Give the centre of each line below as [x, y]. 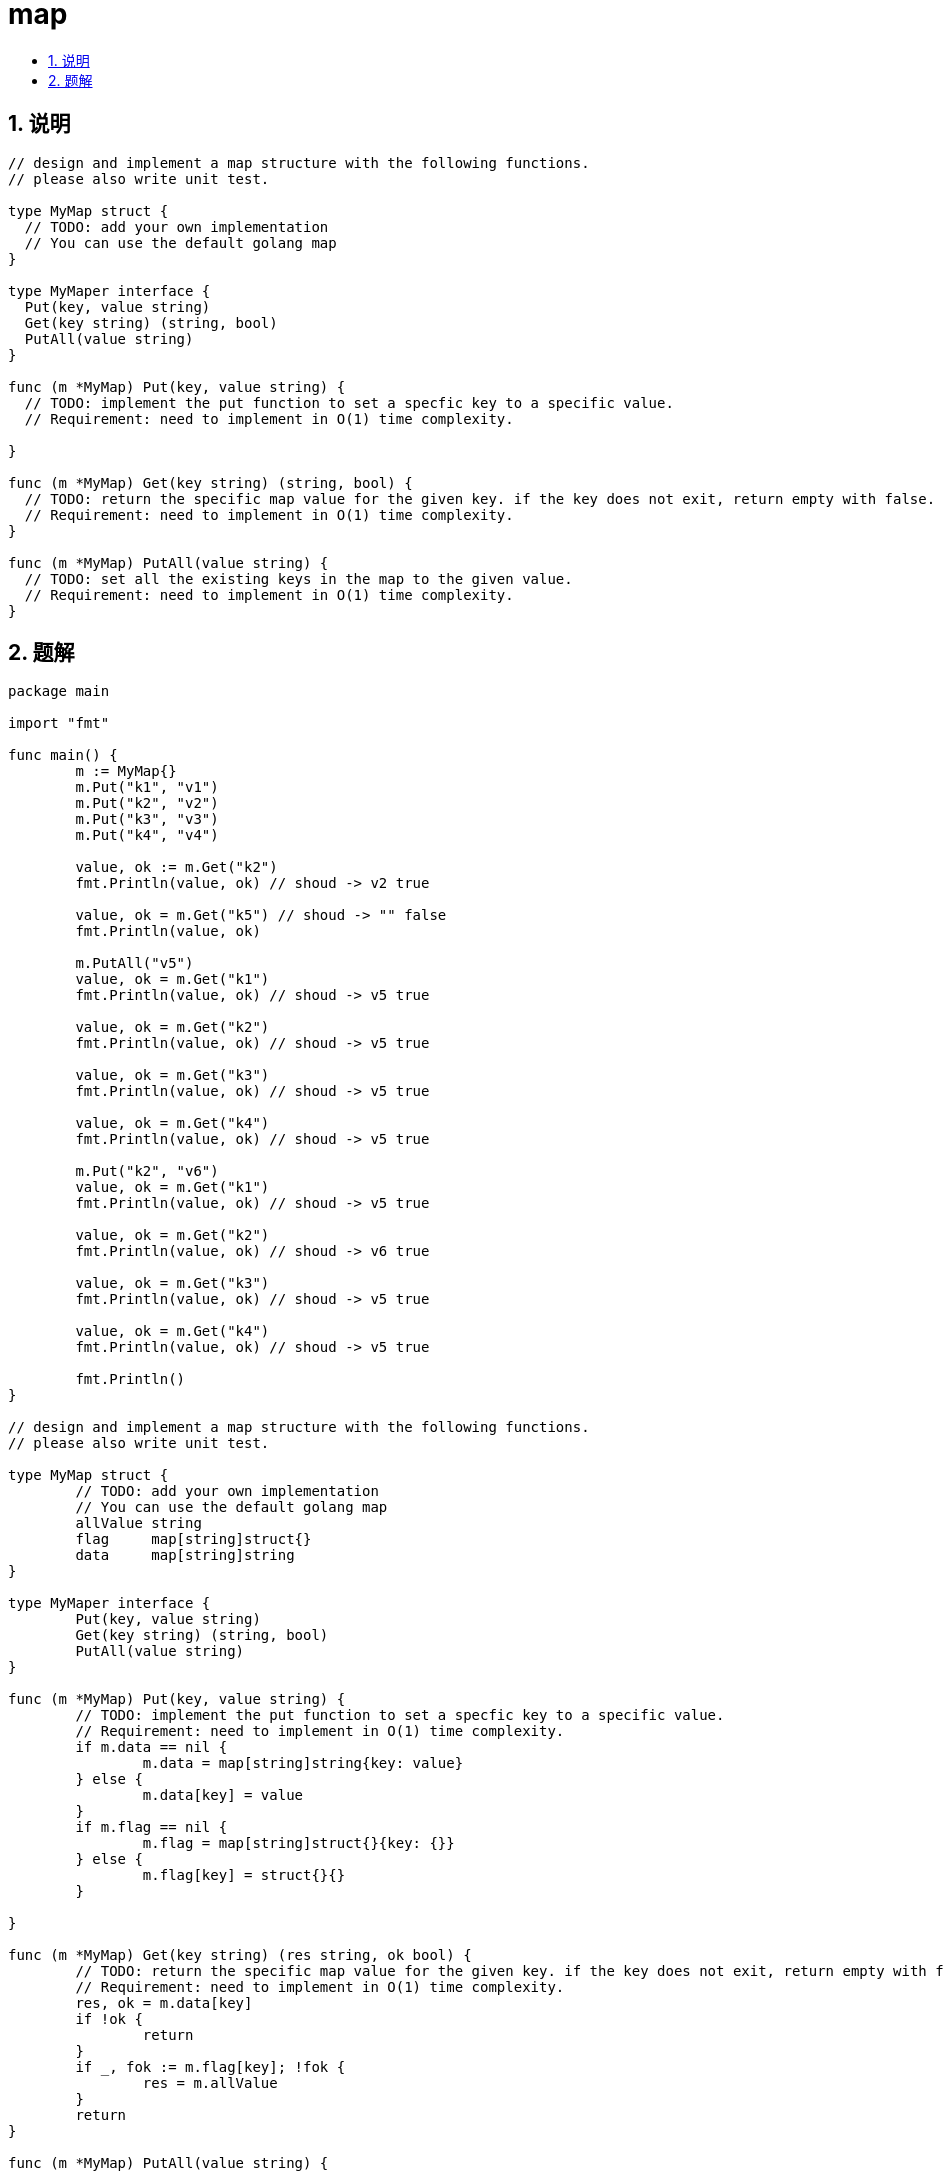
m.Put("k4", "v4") [147, 835]
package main [59, 691]
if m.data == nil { [151, 1747]
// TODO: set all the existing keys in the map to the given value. [298, 578]
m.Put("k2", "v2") [147, 803]
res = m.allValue [210, 2083]
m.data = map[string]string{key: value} [303, 1763]
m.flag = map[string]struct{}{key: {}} [298, 1843]
